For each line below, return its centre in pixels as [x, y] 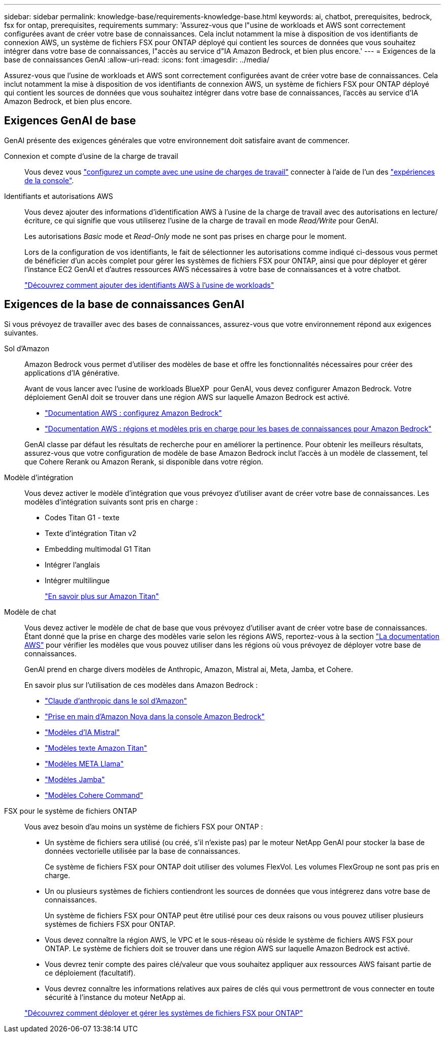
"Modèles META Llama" [84, 763]
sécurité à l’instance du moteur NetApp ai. [115, 997]
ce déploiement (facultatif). [90, 973]
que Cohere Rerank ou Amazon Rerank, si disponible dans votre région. [144, 461]
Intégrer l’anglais [72, 564]
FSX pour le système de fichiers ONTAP [71, 811]
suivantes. [21, 332]
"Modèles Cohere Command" [94, 795]
